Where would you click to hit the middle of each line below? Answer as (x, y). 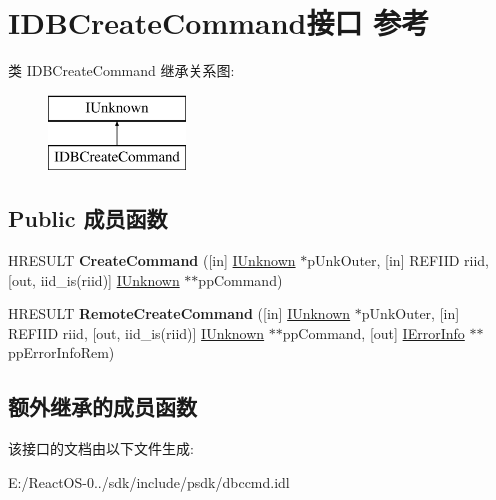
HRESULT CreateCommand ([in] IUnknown (152, 260)
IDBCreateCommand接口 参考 (219, 22)
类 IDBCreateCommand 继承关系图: (121, 70)
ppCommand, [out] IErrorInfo (373, 332)
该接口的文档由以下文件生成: (101, 448)
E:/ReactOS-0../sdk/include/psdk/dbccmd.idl (149, 481)
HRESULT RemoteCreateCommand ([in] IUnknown (179, 313)
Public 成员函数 (88, 218)
